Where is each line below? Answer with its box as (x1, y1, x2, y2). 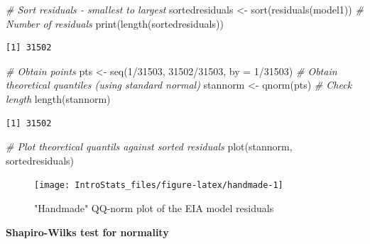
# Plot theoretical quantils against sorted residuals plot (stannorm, (6, 139, 293, 154)
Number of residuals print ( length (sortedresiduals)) (6, 16, 224, 30)
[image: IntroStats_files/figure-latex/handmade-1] (34, 180, 283, 191)
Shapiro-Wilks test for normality (6, 224, 169, 239)
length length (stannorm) (6, 91, 111, 106)
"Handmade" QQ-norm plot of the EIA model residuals (34, 201, 274, 215)
